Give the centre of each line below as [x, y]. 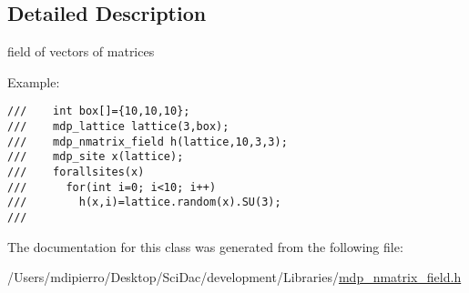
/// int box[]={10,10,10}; [99, 111]
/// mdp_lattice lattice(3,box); [118, 127]
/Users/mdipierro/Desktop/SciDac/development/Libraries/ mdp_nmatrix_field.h [234, 277]
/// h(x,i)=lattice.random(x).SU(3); [144, 202]
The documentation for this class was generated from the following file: [205, 246]
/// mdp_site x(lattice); [96, 157]
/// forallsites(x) [76, 172]
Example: [34, 81]
